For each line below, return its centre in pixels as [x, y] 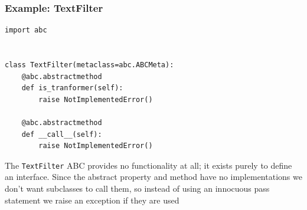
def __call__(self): [62, 134]
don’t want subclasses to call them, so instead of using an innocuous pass [137, 188]
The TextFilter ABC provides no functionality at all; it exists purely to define [148, 165]
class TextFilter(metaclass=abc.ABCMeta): [89, 65]
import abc [26, 30]
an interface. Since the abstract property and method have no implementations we [153, 177]
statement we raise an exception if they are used [92, 200]
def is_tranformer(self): [72, 88]
